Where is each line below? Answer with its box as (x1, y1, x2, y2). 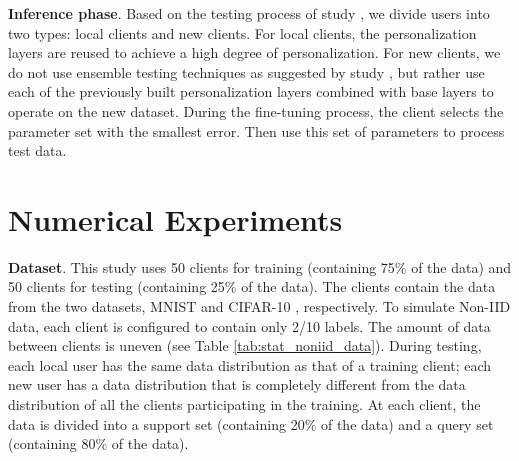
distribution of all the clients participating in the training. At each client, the (8, 394, 481, 415)
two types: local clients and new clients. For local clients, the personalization (8, 22, 477, 43)
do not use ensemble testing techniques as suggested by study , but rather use (8, 61, 485, 82)
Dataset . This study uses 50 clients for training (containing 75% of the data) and (8, 256, 512, 277)
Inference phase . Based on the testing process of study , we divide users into (8, 3, 490, 23)
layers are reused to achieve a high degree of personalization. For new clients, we (8, 42, 501, 63)
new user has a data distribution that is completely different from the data (8, 374, 466, 395)
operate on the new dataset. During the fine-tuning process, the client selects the (8, 100, 504, 121)
